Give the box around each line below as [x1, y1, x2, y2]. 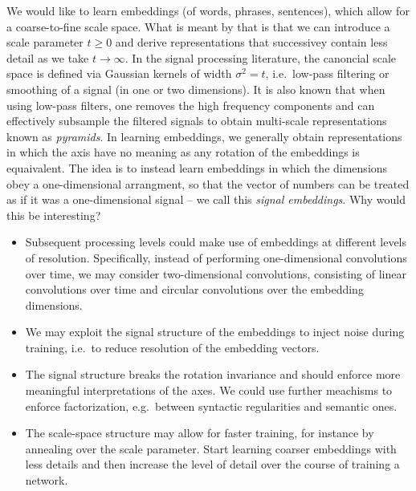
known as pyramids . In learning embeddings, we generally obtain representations [6, 128, 402, 144]
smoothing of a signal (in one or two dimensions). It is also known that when [6, 80, 385, 97]
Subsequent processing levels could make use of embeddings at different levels [25, 233, 407, 250]
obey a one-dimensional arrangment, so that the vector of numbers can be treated [6, 175, 410, 192]
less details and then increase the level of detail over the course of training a [25, 456, 400, 473]
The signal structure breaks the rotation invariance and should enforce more [25, 366, 401, 383]
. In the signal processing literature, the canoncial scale [124, 49, 396, 66]
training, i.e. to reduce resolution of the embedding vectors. [25, 339, 320, 355]
